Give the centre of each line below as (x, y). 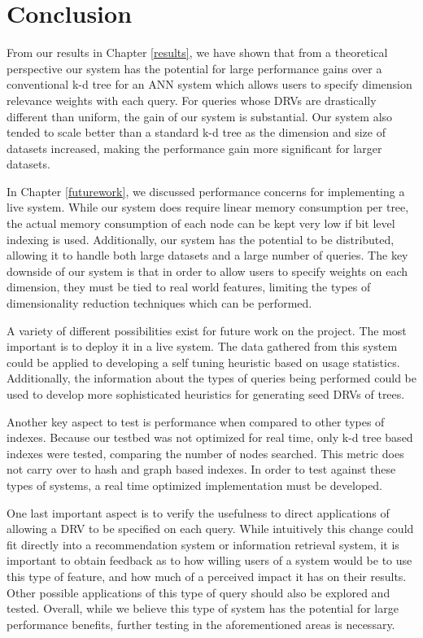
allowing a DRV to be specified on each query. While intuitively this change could (210, 529)
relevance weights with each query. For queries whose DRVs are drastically (192, 100)
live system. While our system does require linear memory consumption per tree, (208, 207)
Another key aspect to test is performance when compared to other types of (196, 421)
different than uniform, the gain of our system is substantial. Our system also (200, 116)
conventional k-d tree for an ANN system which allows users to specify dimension (209, 84)
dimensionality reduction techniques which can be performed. (159, 303)
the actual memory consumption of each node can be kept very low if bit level (201, 223)
